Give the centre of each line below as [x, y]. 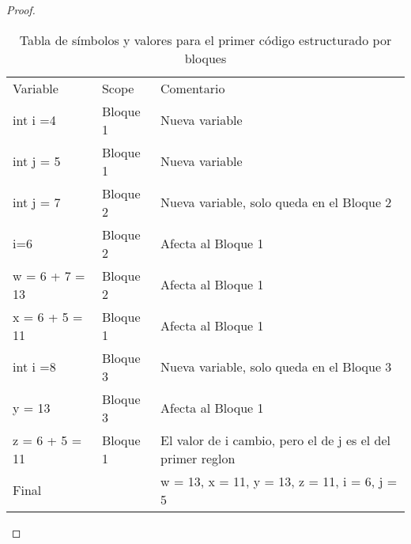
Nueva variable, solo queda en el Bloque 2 [276, 202]
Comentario [193, 88]
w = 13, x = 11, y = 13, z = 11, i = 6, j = [279, 481]
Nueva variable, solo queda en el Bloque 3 [276, 367]
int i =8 [34, 367]
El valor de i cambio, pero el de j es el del [276, 440]
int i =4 [34, 120]
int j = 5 [37, 161]
